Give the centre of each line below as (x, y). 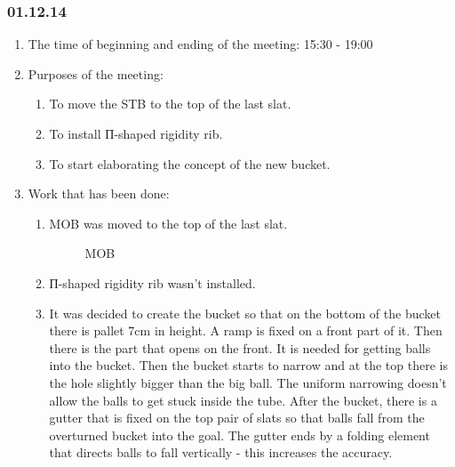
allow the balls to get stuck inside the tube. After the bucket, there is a (243, 400)
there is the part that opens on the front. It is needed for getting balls (240, 347)
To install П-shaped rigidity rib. (136, 133)
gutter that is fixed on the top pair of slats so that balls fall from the (237, 418)
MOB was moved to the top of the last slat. (168, 223)
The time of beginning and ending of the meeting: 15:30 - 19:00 (200, 44)
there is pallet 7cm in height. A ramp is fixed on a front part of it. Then (246, 330)
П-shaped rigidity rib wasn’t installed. (152, 282)
